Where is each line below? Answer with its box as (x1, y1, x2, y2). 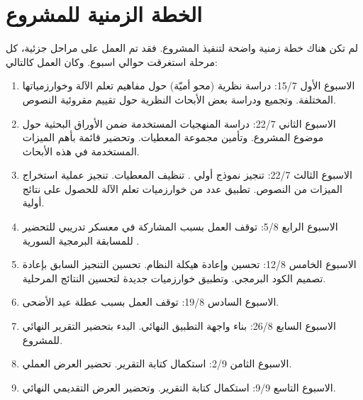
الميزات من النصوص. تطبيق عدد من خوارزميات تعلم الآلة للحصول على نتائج (22, 181, 342, 196)
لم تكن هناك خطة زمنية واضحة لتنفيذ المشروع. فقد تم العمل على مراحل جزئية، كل (6, 40, 359, 55)
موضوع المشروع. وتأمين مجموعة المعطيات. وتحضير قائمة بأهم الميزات (22, 130, 324, 145)
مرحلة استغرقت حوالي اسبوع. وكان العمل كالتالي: (6, 54, 218, 69)
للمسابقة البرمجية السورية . (22, 233, 140, 248)
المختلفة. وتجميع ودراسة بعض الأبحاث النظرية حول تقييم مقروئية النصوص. (22, 91, 336, 106)
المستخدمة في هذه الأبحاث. (22, 143, 140, 158)
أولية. (22, 195, 45, 210)
